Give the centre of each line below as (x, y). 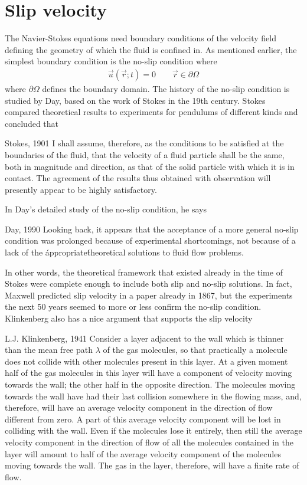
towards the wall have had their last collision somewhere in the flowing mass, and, (153, 396)
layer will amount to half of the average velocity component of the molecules (143, 453)
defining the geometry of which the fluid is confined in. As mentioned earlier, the (151, 49)
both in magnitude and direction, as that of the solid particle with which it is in (150, 166)
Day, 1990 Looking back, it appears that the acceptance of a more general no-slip (152, 229)
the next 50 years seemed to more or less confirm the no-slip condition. (133, 307)
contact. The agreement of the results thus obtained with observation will (138, 178)
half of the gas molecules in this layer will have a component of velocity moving (148, 373)
